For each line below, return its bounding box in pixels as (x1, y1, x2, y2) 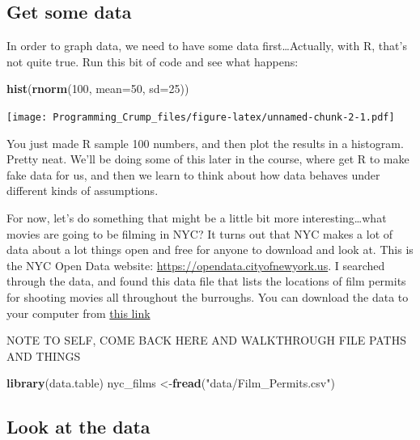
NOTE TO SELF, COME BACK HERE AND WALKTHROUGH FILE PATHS (6, 332, 407, 349)
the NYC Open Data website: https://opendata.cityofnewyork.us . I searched (6, 256, 385, 273)
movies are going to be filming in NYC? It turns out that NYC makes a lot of (6, 225, 393, 242)
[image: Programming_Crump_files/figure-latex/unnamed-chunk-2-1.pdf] (6, 111, 395, 123)
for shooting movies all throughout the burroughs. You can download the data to (6, 288, 409, 305)
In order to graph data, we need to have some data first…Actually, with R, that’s (6, 37, 407, 54)
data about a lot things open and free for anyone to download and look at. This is (6, 241, 414, 258)
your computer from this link (6, 304, 151, 321)
